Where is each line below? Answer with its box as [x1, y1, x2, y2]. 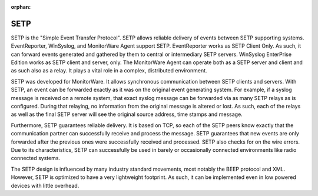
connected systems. [11, 155, 61, 162]
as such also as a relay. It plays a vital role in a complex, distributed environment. [11, 67, 207, 74]
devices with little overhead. [11, 182, 79, 189]
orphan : [11, 4, 31, 10]
